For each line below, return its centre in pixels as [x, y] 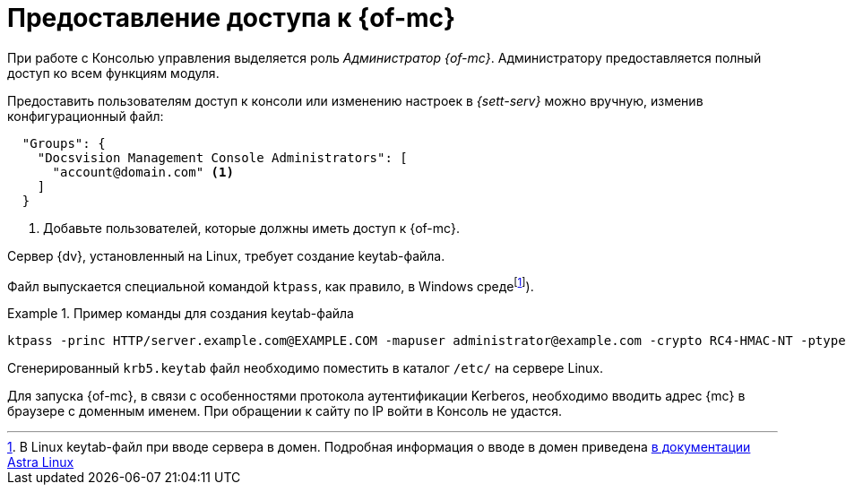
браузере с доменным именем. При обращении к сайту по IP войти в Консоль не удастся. [285, 411]
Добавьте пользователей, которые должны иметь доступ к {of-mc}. [252, 228]
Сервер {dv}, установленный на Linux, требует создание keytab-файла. [226, 255]
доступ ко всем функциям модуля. [113, 73]
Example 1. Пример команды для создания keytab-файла [181, 314]
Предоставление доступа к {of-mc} [232, 18]
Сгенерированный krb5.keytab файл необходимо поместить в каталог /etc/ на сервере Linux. [305, 368]
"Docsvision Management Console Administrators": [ [222, 157]
